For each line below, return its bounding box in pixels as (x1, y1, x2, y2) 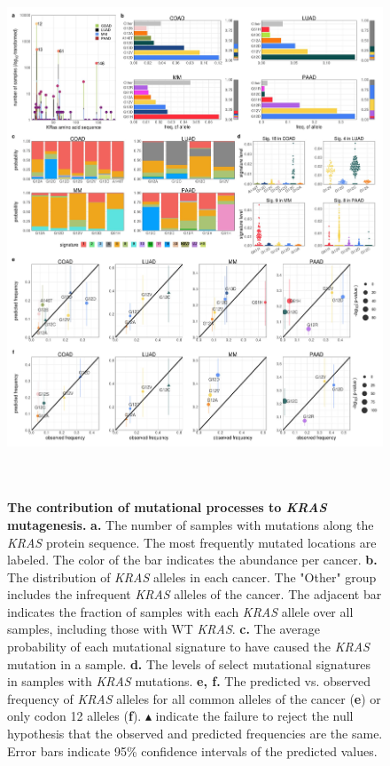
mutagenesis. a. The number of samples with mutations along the (7, 515, 374, 533)
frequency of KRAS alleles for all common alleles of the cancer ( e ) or (7, 689, 381, 707)
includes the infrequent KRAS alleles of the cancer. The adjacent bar (7, 585, 382, 604)
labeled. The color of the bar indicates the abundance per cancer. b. (7, 550, 378, 569)
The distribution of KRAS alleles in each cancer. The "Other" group (7, 567, 377, 586)
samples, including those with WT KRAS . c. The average (7, 620, 320, 638)
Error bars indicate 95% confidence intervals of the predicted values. (7, 741, 378, 760)
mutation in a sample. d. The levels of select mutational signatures (7, 654, 371, 673)
